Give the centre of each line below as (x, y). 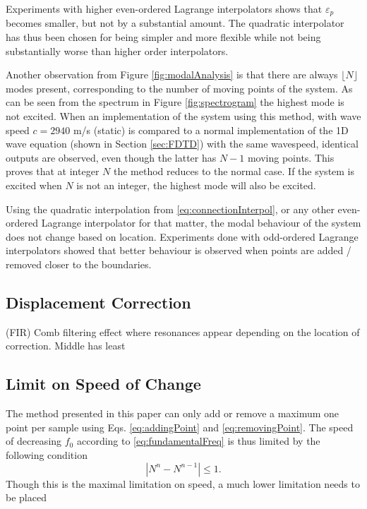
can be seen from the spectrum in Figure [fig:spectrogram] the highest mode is (175, 102)
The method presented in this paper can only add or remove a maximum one (173, 413)
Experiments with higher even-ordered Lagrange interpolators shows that (164, 8)
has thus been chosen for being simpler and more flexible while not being (163, 37)
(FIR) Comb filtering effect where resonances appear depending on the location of (183, 331)
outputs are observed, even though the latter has (111, 157)
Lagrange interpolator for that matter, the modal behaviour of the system (201, 223)
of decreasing (34, 441)
